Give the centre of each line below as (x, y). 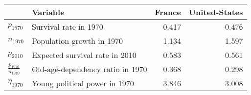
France (168, 12)
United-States (216, 12)
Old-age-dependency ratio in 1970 (89, 69)
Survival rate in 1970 (67, 27)
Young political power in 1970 (83, 83)
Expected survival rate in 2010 (84, 55)
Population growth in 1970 (77, 41)
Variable (48, 12)
